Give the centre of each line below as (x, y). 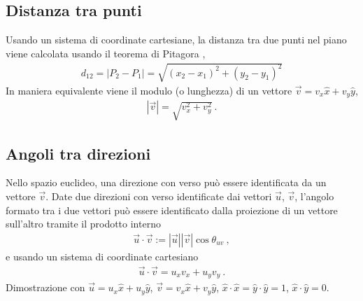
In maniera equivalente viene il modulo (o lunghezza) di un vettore (149, 90)
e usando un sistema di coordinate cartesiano (102, 256)
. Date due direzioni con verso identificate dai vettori (159, 196)
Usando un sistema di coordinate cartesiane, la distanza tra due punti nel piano (176, 40)
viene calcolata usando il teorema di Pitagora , (106, 53)
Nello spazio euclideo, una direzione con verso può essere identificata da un (166, 182)
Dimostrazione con (45, 287)
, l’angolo (314, 196)
